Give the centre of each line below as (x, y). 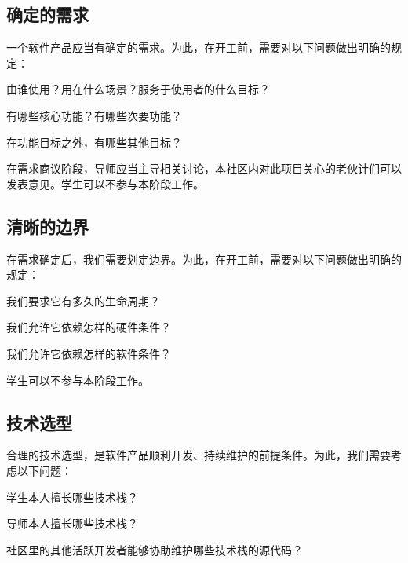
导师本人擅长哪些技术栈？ (72, 523)
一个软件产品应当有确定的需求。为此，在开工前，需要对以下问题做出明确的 (199, 48)
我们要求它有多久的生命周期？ (83, 300)
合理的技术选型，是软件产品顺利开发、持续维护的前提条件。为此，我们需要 (199, 455)
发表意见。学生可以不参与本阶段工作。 (105, 183)
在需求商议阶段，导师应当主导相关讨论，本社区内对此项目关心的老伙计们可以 (204, 168)
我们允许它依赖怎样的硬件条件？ (89, 327)
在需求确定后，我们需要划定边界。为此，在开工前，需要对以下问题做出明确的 (204, 259)
